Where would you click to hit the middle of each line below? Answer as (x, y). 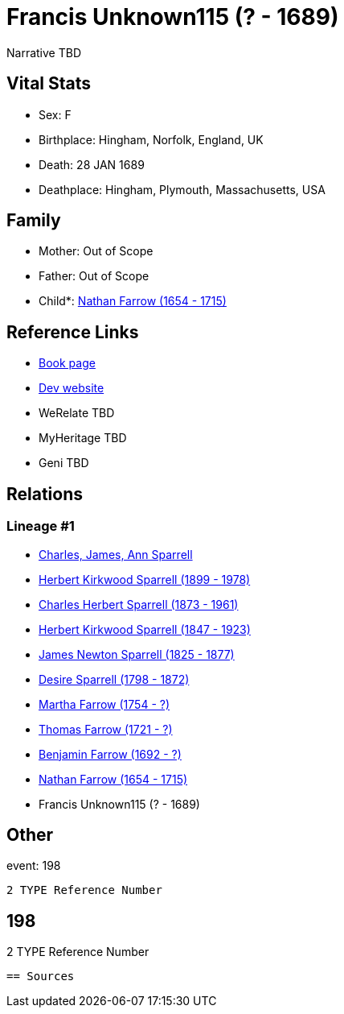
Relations (45, 494)
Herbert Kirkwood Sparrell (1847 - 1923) (145, 629)
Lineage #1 (41, 526)
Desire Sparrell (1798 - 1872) (114, 679)
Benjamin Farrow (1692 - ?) (110, 754)
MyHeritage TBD (83, 438)
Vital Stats (49, 84)
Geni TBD (64, 463)
